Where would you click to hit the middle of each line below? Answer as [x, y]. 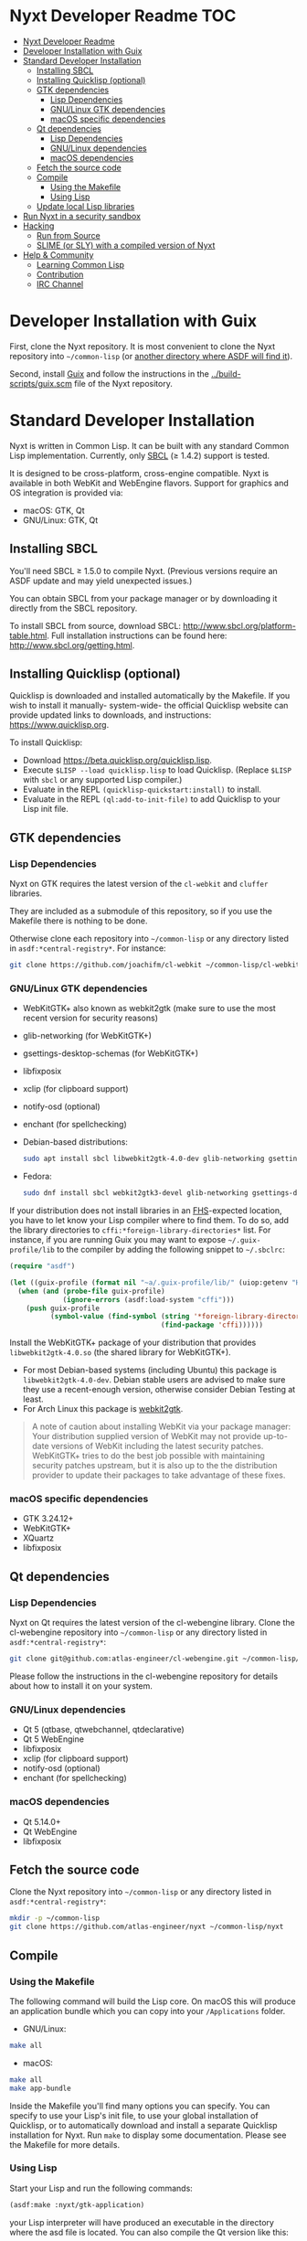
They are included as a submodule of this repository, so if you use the [141, 912]
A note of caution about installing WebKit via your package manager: [161, 1426]
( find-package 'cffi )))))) [212, 1325]
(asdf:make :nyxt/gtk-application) [77, 2204]
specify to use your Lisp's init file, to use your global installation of [134, 2115]
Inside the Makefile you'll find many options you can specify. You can [140, 2106]
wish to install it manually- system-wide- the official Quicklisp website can [149, 706]
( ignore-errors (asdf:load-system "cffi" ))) [148, 1299]
